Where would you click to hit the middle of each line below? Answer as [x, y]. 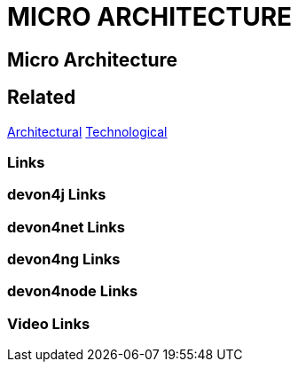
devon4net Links [66, 227]
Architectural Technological [87, 131]
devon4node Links [73, 291]
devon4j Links [57, 195]
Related [42, 98]
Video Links [49, 323]
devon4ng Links [64, 259]
